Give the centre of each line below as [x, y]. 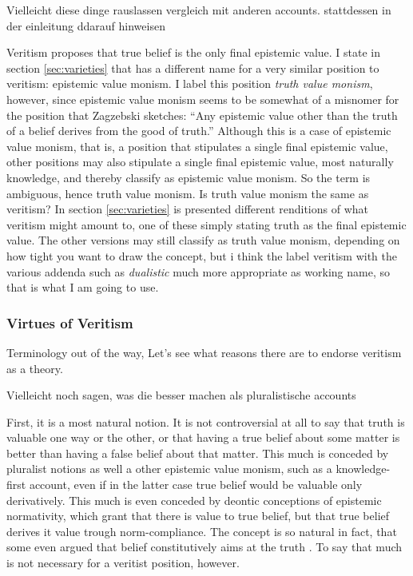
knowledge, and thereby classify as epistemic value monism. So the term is [189, 177]
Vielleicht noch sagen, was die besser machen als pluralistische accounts [181, 395]
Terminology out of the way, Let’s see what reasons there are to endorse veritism [204, 352]
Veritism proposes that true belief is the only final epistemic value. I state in [194, 52]
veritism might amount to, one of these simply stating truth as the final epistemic [206, 224]
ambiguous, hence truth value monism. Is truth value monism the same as [188, 193]
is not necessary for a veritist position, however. [123, 563]
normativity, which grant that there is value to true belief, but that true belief [198, 516]
